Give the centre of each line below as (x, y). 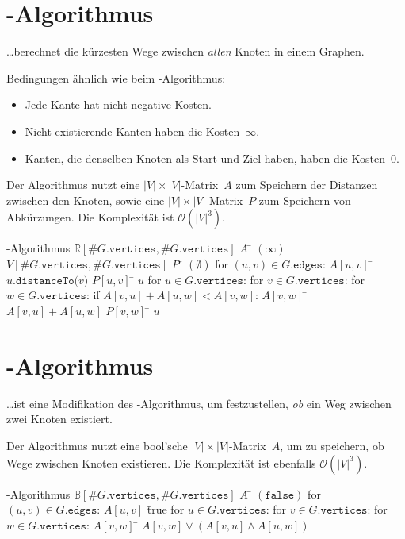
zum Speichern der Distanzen (307, 185)
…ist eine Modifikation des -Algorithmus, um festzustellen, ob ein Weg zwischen (199, 403)
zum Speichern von (305, 200)
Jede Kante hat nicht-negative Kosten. (118, 104)
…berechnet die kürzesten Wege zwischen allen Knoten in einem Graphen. (185, 51)
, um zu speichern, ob (332, 445)
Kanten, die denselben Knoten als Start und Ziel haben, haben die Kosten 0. (212, 158)
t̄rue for (166, 509)
